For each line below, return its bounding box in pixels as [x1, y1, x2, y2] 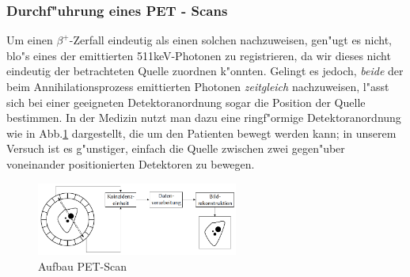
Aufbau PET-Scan [38, 257, 127, 274]
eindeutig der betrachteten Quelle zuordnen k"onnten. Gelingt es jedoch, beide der [6, 63, 404, 79]
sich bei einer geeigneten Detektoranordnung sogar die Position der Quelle [6, 93, 366, 110]
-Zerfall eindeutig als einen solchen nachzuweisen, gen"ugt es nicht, [69, 32, 393, 48]
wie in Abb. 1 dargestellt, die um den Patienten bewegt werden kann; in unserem [6, 124, 397, 141]
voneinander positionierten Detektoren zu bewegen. [6, 155, 255, 172]
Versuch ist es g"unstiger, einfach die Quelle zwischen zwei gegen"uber [6, 140, 345, 157]
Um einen [6, 32, 53, 48]
